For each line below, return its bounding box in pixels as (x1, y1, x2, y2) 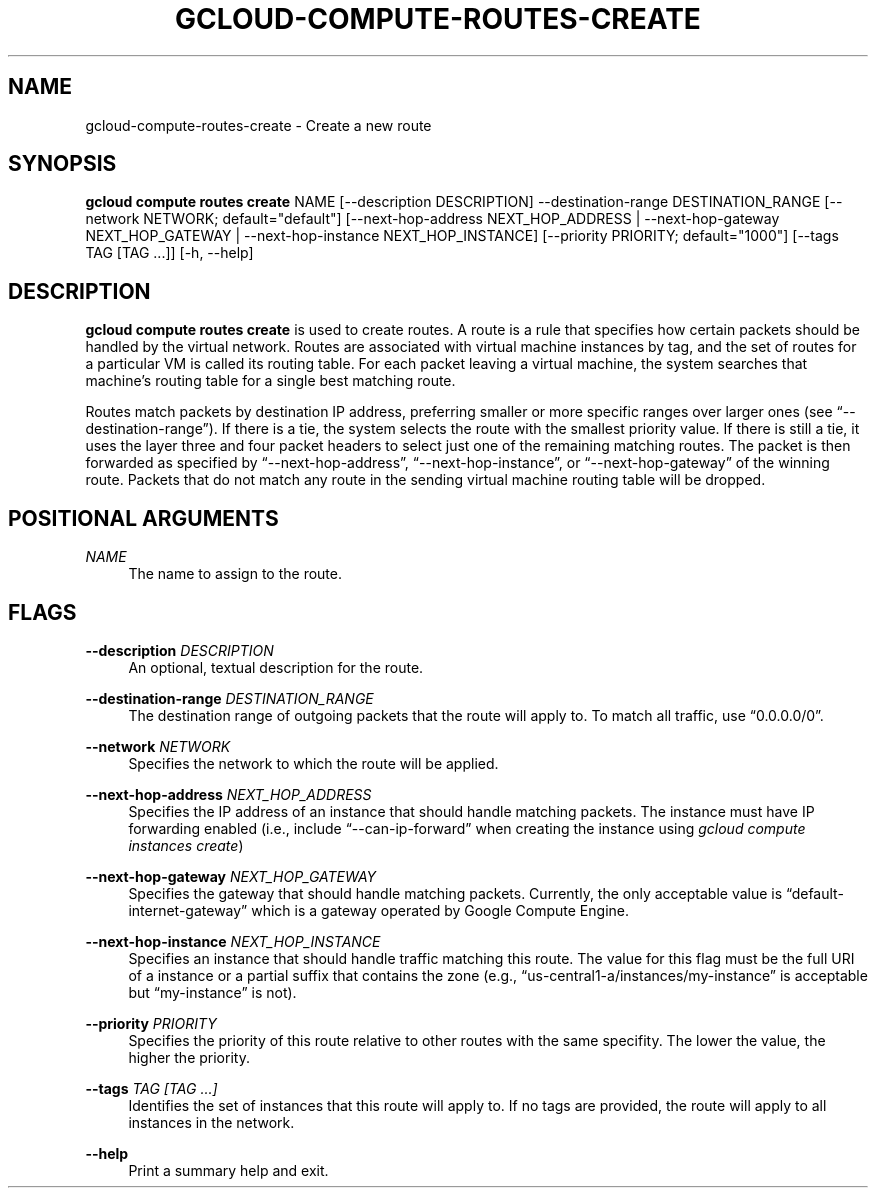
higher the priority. (128, 1048, 250, 1066)
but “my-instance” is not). (128, 983, 297, 1001)
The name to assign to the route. (128, 565, 342, 583)
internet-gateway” (128, 901, 248, 919)
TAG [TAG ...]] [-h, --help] (85, 244, 254, 262)
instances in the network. (128, 1113, 295, 1131)
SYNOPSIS (8, 151, 117, 177)
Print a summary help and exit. (128, 1161, 329, 1179)
